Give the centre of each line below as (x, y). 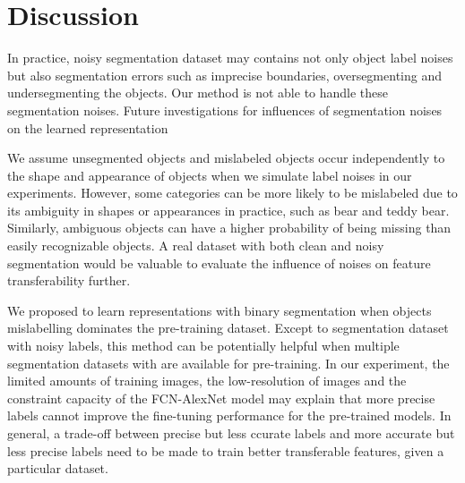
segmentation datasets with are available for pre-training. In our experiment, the (228, 363)
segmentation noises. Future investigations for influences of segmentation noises (225, 110)
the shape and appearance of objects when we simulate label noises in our (210, 175)
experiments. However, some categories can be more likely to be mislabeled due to (232, 193)
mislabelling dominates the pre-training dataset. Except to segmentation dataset (228, 328)
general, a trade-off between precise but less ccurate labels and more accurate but (231, 433)
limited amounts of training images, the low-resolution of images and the (207, 381)
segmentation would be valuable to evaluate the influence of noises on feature (219, 263)
